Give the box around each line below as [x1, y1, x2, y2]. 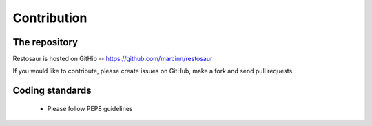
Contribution [12, 10, 87, 25]
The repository [12, 36, 79, 48]
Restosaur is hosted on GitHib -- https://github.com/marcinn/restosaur [12, 55, 213, 63]
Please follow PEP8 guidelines [47, 104, 133, 112]
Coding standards [12, 85, 92, 97]
